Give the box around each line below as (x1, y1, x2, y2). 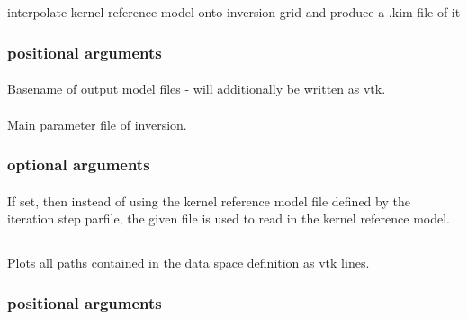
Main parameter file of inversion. (7, 114, 187, 133)
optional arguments (7, 153, 150, 176)
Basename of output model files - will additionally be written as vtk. (7, 79, 386, 98)
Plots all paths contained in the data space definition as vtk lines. (7, 253, 370, 272)
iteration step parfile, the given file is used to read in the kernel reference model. (7, 209, 450, 228)
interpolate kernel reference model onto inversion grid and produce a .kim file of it (7, 3, 461, 22)
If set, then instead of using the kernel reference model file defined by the (7, 191, 410, 210)
